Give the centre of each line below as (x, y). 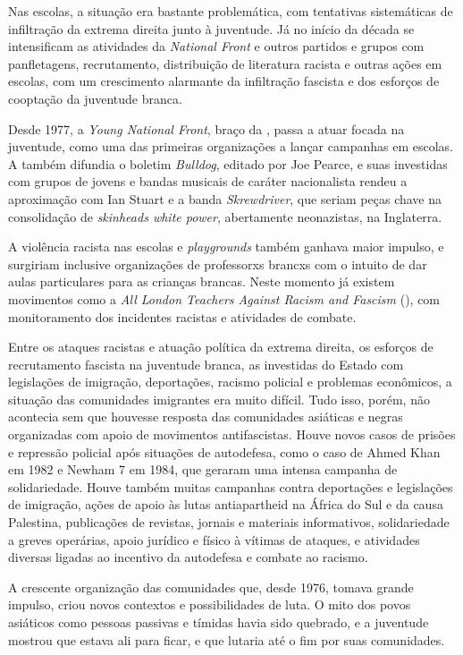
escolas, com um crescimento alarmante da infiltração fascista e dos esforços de (224, 81)
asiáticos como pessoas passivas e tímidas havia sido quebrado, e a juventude (219, 622)
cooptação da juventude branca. (95, 98)
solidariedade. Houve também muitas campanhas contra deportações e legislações (231, 486)
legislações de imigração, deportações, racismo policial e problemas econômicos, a (230, 382)
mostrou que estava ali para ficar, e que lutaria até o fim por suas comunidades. (227, 639)
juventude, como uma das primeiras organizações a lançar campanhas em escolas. (231, 146)
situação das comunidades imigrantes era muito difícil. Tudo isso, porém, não (219, 399)
